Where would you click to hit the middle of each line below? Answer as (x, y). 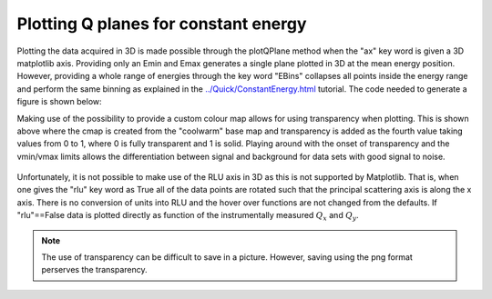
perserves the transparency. (94, 270)
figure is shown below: (59, 102)
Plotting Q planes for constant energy (162, 24)
